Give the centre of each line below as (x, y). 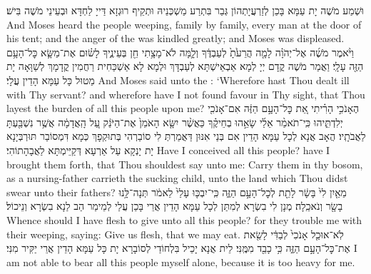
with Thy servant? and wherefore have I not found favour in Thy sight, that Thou (186, 94)
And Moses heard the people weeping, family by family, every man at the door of (184, 24)
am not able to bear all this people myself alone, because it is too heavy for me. (181, 262)
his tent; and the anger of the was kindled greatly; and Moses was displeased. (176, 38)
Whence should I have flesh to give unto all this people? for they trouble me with (184, 219)
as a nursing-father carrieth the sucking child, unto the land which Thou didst (177, 178)
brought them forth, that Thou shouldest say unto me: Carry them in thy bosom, (185, 164)
